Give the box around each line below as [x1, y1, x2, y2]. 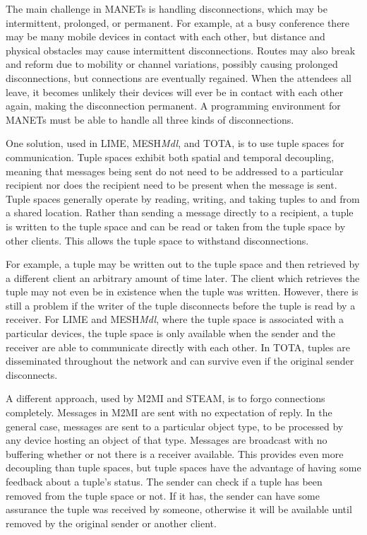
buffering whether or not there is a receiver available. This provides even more [6, 446, 344, 461]
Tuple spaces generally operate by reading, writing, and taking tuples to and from [6, 191, 360, 206]
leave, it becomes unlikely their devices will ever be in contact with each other [6, 84, 344, 99]
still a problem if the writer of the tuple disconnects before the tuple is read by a [6, 298, 356, 312]
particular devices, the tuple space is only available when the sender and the [6, 326, 336, 341]
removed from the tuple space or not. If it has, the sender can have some [6, 488, 320, 502]
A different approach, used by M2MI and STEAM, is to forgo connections [6, 391, 325, 406]
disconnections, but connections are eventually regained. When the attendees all [6, 70, 351, 85]
